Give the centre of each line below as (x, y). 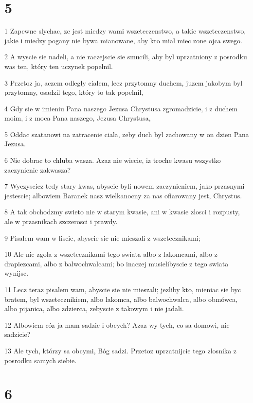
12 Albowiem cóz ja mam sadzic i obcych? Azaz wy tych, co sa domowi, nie (117, 324)
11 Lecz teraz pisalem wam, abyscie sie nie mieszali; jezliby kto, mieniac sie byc (123, 289)
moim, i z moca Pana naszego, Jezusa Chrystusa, (78, 118)
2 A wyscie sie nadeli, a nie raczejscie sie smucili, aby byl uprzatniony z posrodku (126, 57)
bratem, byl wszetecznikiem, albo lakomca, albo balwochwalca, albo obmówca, (121, 299)
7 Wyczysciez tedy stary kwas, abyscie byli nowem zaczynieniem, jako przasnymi (125, 186)
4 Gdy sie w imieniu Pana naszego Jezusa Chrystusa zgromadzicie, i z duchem (121, 108)
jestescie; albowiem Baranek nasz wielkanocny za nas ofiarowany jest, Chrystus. (123, 195)
